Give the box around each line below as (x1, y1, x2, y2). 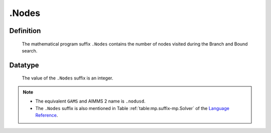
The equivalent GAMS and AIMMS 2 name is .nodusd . (35, 98, 146, 104)
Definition (9, 26, 41, 35)
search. (22, 47, 38, 53)
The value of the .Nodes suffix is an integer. (22, 75, 113, 81)
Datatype (9, 60, 39, 69)
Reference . (35, 112, 58, 118)
